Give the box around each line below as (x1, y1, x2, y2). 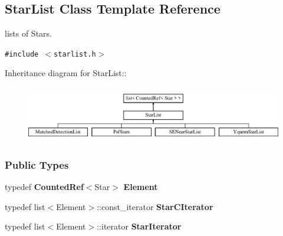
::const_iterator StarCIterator (97, 200, 213, 212)
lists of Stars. (5, 27, 52, 40)
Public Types (5, 157, 69, 172)
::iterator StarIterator (97, 220, 182, 232)
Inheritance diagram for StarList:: (5, 67, 127, 79)
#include (5, 50, 39, 58)
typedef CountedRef (5, 181, 84, 193)
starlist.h (54, 50, 96, 58)
